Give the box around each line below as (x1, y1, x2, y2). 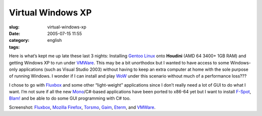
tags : (9, 44, 20, 50)
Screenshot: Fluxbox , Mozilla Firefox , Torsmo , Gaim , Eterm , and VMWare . (9, 104, 156, 110)
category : (9, 38, 30, 43)
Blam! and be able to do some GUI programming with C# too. (9, 95, 131, 101)
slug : (9, 24, 19, 30)
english (47, 38, 62, 43)
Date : (9, 30, 20, 36)
